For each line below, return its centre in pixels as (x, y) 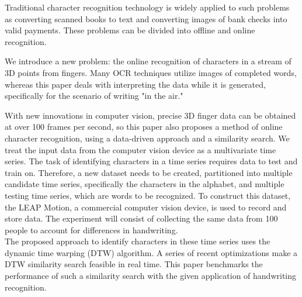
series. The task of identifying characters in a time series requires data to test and (151, 161)
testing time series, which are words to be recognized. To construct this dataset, (148, 195)
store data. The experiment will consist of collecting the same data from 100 (141, 218)
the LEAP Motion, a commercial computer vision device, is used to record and (146, 207)
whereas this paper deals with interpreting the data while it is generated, (135, 84)
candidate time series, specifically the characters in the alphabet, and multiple (145, 184)
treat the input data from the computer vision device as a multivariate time (140, 149)
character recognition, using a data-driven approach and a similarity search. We (147, 138)
